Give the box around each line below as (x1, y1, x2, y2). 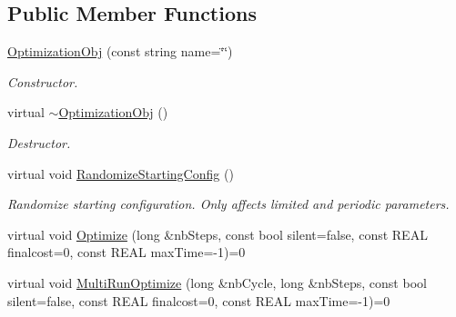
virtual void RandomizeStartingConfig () (7, 163, 234, 183)
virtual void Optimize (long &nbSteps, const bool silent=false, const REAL (7, 224, 428, 243)
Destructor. (7, 133, 71, 152)
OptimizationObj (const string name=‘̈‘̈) (7, 42, 233, 61)
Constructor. (7, 72, 78, 91)
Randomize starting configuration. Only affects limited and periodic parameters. (7, 194, 450, 213)
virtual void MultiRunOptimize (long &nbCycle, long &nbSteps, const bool (7, 272, 427, 292)
